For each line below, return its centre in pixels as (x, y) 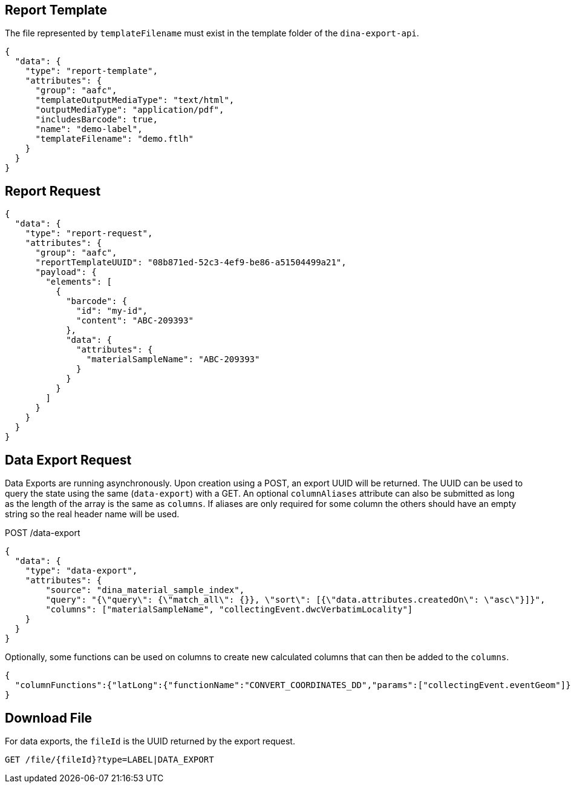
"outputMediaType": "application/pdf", (130, 110)
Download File (49, 718)
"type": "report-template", (91, 71)
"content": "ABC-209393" (135, 321)
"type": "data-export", (81, 571)
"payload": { (66, 272)
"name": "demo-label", (89, 129)
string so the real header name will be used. (92, 514)
